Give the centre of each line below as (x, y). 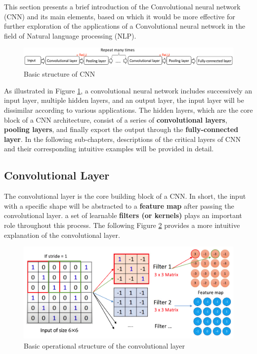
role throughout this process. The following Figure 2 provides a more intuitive (122, 225)
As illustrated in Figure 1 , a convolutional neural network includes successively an (128, 90)
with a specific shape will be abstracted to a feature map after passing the (119, 205)
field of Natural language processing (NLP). (70, 35)
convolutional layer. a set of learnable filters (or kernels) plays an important (123, 215)
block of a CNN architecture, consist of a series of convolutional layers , (116, 119)
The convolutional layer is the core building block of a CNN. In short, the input (125, 196)
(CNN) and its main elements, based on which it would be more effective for (120, 16)
